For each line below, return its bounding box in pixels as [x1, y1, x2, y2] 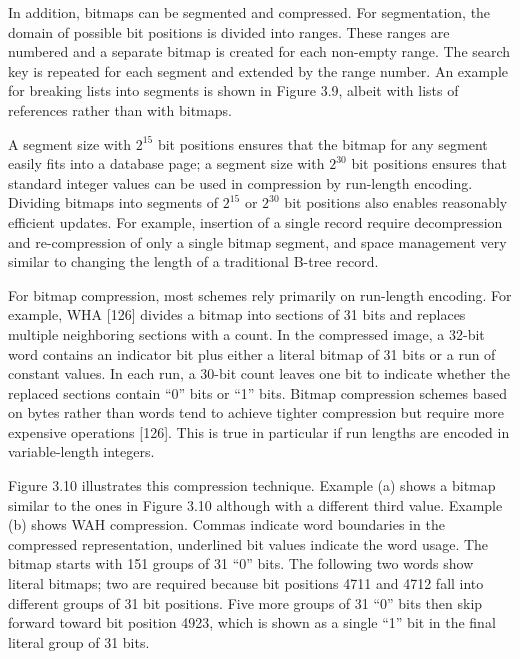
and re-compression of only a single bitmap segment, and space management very [8, 231, 507, 252]
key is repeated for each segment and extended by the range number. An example [8, 60, 508, 81]
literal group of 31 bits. [8, 631, 150, 652]
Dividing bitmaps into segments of [8, 192, 219, 213]
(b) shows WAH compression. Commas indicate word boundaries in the [8, 514, 445, 535]
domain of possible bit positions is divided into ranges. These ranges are [8, 21, 450, 42]
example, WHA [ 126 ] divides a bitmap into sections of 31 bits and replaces [8, 304, 466, 325]
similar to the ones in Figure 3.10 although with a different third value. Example [8, 494, 503, 515]
